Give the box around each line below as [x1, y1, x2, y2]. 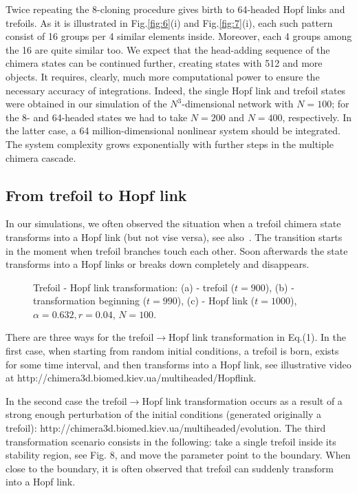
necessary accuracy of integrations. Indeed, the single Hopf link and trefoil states [6, 83, 346, 97]
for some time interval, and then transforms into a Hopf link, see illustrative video [6, 357, 351, 371]
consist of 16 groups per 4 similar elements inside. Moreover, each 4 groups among [6, 29, 352, 43]
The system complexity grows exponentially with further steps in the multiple [6, 136, 334, 151]
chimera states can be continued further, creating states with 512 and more [6, 56, 323, 70]
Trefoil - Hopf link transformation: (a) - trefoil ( [33, 280, 235, 294]
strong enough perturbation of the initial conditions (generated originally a [6, 407, 321, 421]
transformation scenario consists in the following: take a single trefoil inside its [6, 434, 336, 448]
